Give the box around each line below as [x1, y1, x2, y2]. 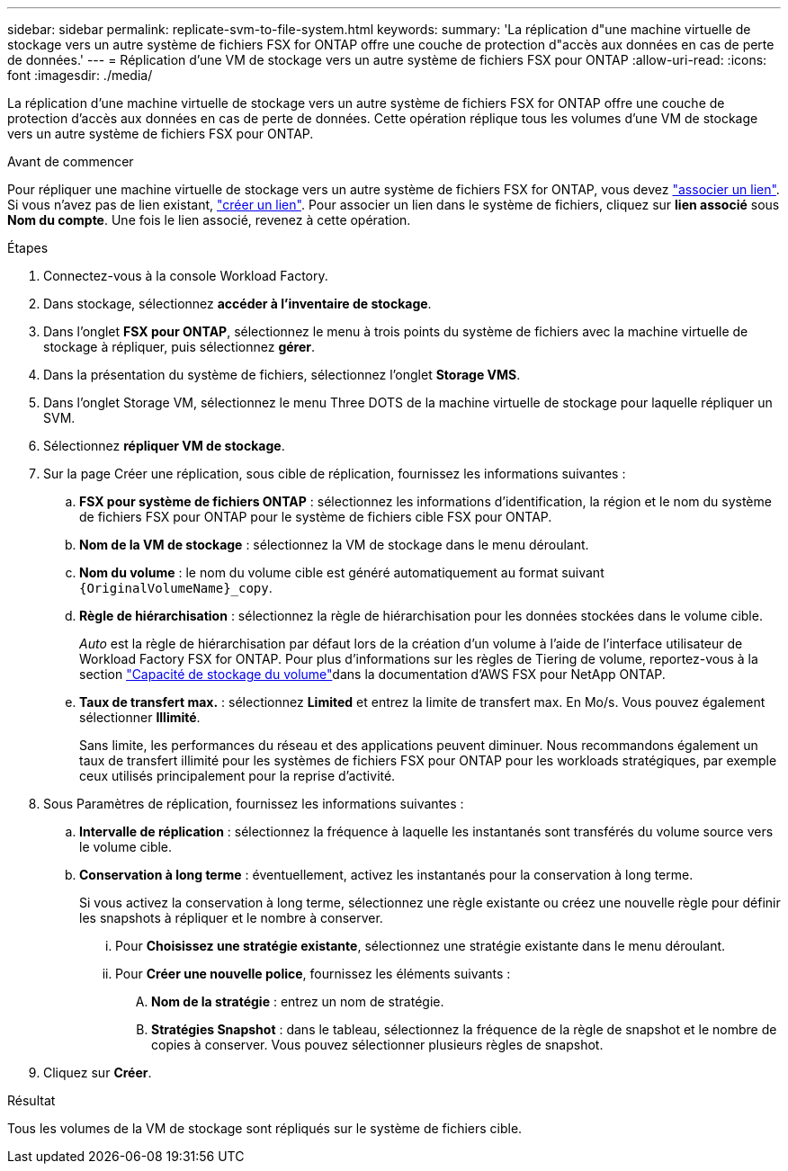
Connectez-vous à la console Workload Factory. [43, 268, 328, 283]
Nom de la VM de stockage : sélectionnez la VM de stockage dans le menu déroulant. [79, 537, 589, 552]
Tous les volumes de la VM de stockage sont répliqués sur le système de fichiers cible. [7, 1121, 523, 1136]
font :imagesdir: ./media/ [7, 67, 153, 83]
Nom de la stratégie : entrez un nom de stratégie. [151, 994, 444, 1009]
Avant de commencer [7, 154, 134, 169]
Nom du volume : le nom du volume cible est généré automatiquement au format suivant [79, 565, 604, 580]
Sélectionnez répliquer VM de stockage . [43, 438, 285, 453]
